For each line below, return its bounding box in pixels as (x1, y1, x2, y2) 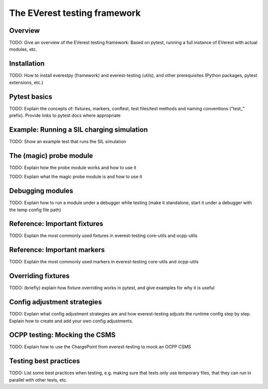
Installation (9, 60, 45, 68)
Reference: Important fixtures (9, 220, 104, 228)
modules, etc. (9, 46, 37, 52)
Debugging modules (9, 187, 73, 195)
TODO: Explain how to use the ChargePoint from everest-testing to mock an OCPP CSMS (9, 344, 191, 350)
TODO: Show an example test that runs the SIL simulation (9, 138, 127, 144)
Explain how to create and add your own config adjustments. (9, 318, 134, 324)
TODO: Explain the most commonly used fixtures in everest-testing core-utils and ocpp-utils (9, 233, 198, 238)
